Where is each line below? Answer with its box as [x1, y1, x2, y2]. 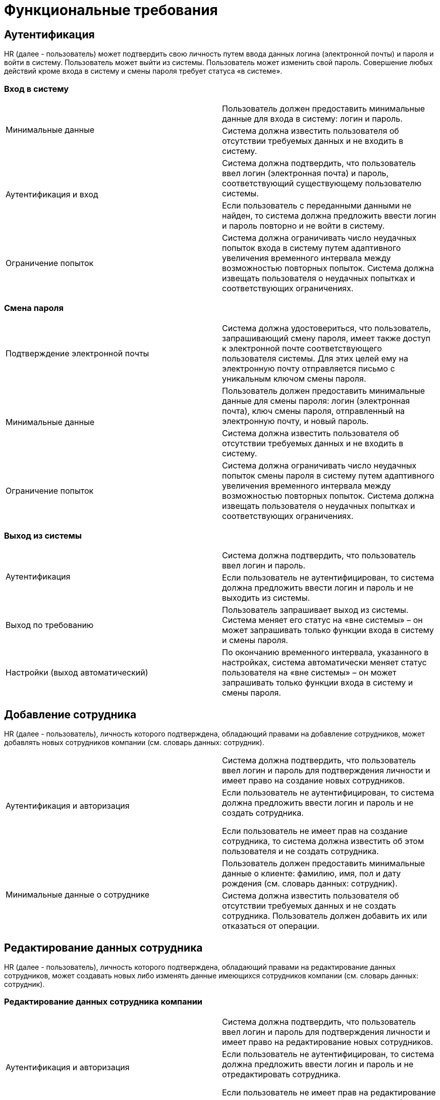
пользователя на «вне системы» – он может [222, 667, 397, 678]
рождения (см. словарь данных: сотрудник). [222, 878, 398, 889]
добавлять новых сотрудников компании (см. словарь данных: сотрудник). [4, 738, 264, 747]
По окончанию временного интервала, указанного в [222, 647, 429, 658]
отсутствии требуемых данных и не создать [222, 901, 396, 911]
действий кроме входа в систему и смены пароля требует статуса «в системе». [4, 67, 283, 76]
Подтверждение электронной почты [6, 348, 149, 358]
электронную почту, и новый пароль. [222, 415, 369, 426]
